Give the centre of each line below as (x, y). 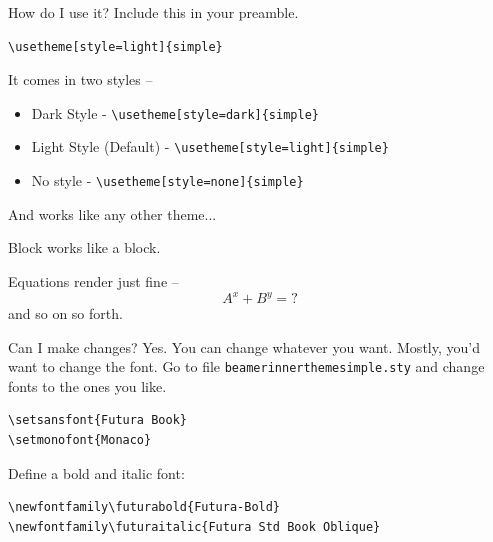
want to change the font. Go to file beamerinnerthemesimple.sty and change (246, 366)
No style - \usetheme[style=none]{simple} (167, 180)
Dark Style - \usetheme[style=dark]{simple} (175, 112)
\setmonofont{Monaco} (80, 440)
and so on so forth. (65, 313)
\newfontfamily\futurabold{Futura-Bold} (144, 507)
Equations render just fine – (93, 280)
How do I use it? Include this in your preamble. (153, 12)
